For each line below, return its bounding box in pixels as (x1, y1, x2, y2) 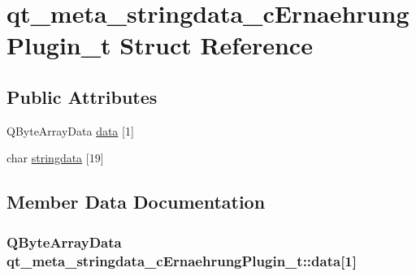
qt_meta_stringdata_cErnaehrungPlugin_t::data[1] (6, 250, 357, 270)
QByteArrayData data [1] (6, 122, 134, 139)
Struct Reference (119, 28, 313, 62)
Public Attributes (6, 84, 158, 109)
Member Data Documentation (6, 189, 266, 214)
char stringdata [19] (6, 149, 104, 166)
